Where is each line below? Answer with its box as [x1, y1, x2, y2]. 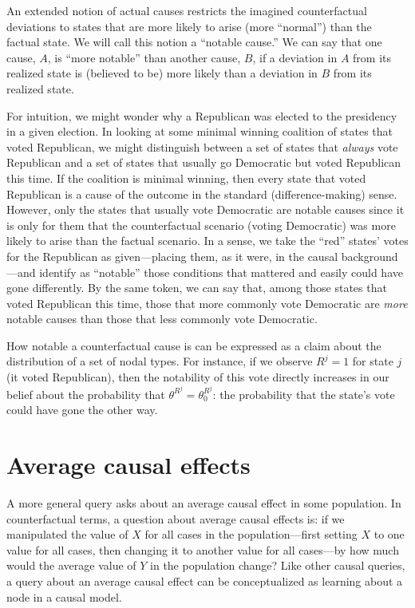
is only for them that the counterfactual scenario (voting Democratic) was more [6, 216, 396, 233]
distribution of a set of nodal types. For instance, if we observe [6, 353, 313, 369]
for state [352, 353, 393, 369]
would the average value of [6, 557, 136, 574]
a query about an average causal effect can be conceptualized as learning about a [6, 573, 403, 589]
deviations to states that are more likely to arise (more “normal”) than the [6, 18, 372, 34]
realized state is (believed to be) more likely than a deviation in [6, 65, 318, 81]
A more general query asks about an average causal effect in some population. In [6, 495, 401, 511]
